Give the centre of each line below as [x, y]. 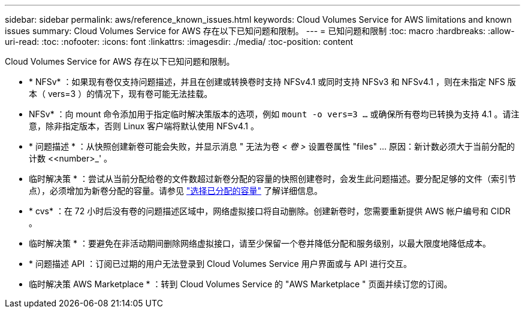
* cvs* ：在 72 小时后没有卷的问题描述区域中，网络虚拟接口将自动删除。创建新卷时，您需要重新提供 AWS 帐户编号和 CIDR [270, 211]
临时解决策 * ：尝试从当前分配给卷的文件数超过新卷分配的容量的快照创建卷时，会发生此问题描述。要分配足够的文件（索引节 [272, 179]
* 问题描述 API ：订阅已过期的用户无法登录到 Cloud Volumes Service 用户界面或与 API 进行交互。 [220, 264]
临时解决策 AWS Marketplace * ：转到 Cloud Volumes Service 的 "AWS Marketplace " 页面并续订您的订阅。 [241, 284]
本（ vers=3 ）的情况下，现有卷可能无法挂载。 [121, 94]
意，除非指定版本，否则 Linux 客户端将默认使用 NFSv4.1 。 [144, 126]
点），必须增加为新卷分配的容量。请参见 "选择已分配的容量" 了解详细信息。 [176, 191]
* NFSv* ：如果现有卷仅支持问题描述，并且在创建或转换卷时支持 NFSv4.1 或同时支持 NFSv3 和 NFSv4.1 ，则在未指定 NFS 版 [272, 82]
